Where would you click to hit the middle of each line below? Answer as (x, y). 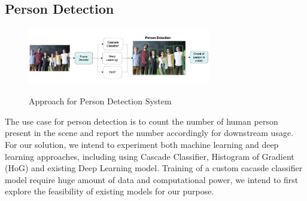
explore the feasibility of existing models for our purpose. (110, 191)
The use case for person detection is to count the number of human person (142, 121)
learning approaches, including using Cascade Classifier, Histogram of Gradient (150, 156)
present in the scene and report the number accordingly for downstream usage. (149, 133)
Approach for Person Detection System (100, 101)
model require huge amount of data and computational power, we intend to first (152, 179)
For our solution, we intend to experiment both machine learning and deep (142, 145)
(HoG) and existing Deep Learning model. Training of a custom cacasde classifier (154, 168)
